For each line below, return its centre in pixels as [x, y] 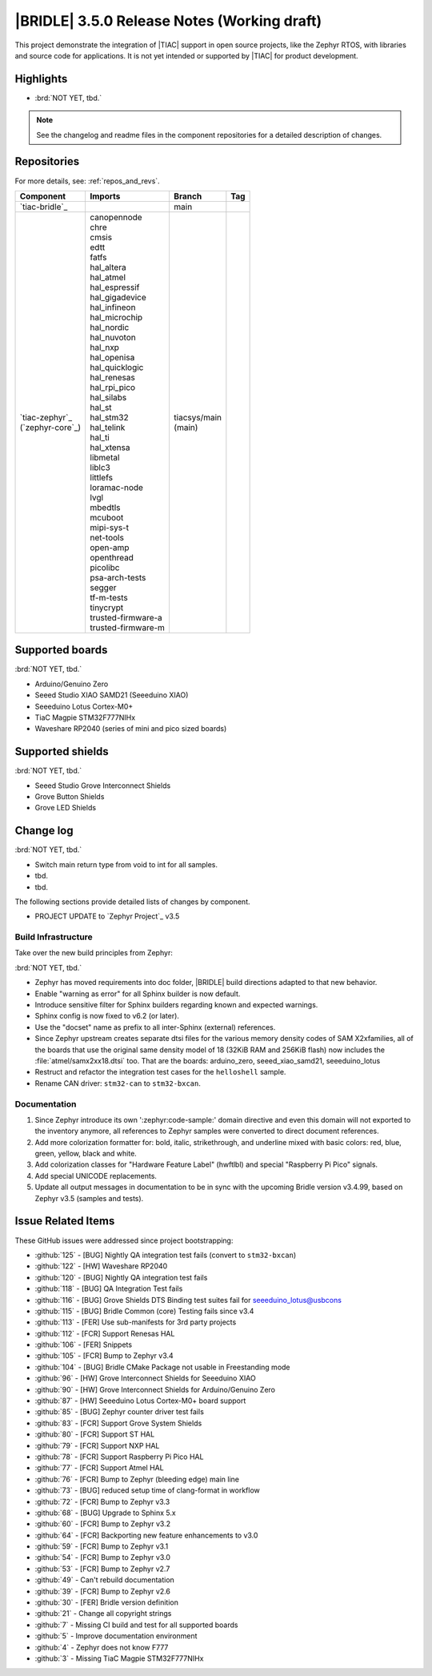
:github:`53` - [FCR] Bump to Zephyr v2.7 [102, 1569]
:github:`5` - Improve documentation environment [116, 1636]
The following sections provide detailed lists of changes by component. [133, 902]
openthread [112, 557]
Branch [188, 196]
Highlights [41, 79]
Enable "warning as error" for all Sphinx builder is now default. [138, 994]
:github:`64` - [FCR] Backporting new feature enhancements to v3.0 [146, 1535]
